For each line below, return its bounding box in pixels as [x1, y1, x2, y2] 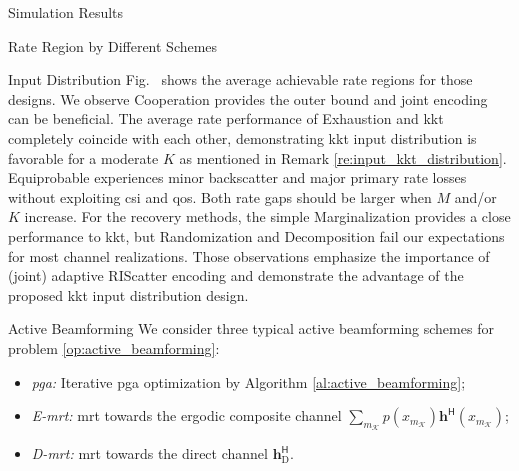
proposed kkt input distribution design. [8, 284, 249, 305]
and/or [454, 186, 497, 207]
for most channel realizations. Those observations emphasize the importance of [8, 245, 490, 266]
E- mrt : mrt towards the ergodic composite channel [31, 405, 342, 426]
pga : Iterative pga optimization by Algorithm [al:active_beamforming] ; [31, 371, 466, 392]
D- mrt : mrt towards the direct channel [31, 443, 268, 464]
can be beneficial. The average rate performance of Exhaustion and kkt [8, 108, 444, 129]
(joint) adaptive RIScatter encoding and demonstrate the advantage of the [8, 265, 464, 286]
